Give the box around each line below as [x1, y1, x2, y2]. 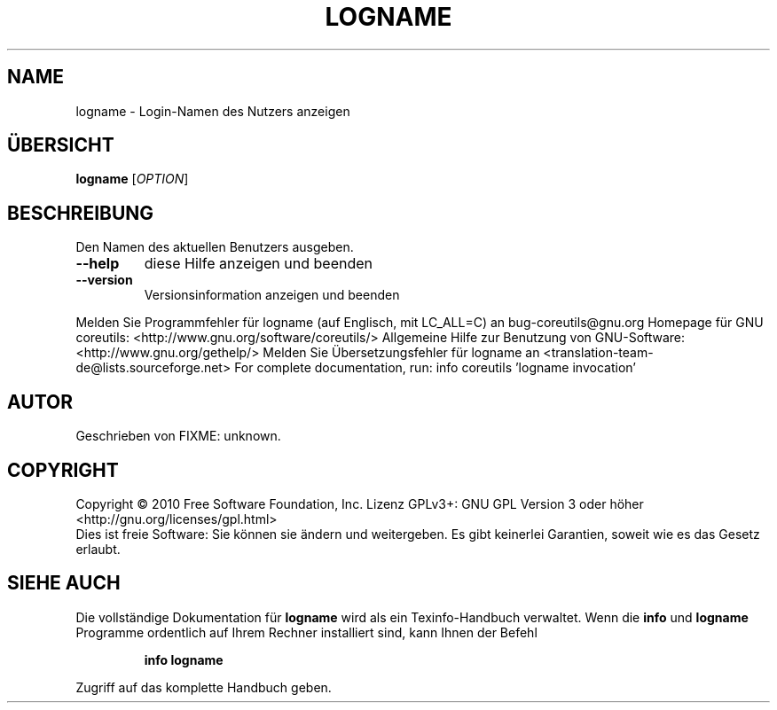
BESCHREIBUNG [7, 201, 154, 224]
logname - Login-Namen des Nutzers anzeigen [75, 103, 350, 119]
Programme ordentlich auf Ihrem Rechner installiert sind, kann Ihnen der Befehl [75, 624, 538, 640]
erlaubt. [75, 541, 121, 557]
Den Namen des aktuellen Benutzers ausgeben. [75, 239, 354, 255]
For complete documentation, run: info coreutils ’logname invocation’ [234, 360, 636, 376]
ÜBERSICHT [7, 134, 114, 157]
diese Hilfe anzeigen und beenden [144, 254, 373, 273]
